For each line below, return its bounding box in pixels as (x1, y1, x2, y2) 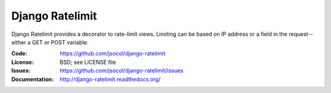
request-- (288, 30, 313, 38)
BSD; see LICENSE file (59, 58, 116, 66)
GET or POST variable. (31, 38, 89, 46)
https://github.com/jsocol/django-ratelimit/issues (59, 67, 184, 74)
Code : (11, 50, 28, 57)
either (11, 38, 26, 46)
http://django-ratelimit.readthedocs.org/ (59, 75, 161, 83)
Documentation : (11, 75, 54, 83)
